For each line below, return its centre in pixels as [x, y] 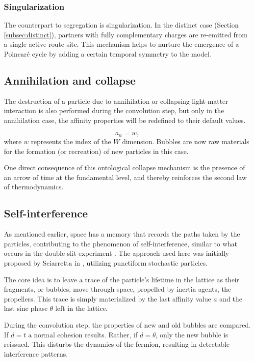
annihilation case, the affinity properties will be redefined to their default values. [125, 120]
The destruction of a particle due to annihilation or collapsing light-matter [116, 101]
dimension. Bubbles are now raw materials [186, 141]
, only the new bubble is [192, 334]
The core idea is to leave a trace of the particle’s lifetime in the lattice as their [122, 279]
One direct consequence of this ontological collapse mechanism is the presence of [125, 167]
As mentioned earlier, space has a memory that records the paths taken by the [122, 234]
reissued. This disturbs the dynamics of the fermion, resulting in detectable [117, 344]
